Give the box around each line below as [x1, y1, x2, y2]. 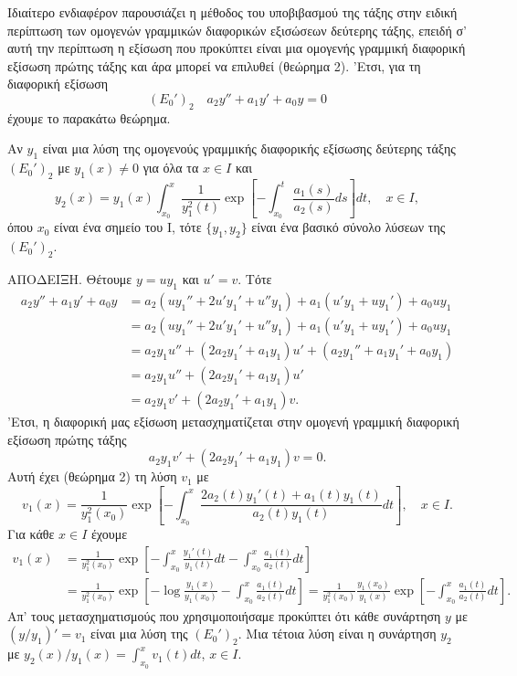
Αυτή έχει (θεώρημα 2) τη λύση [7, 467, 177, 486]
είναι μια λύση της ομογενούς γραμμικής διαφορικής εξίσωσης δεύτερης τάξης [42, 139, 456, 158]
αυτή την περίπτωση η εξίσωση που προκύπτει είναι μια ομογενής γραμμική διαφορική [7, 38, 466, 58]
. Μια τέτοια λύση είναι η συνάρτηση [237, 624, 437, 643]
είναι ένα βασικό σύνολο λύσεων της [251, 217, 446, 237]
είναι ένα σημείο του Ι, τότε [54, 217, 202, 237]
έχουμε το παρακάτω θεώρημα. [7, 108, 171, 127]
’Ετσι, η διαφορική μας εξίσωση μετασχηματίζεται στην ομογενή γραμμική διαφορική [7, 411, 459, 430]
